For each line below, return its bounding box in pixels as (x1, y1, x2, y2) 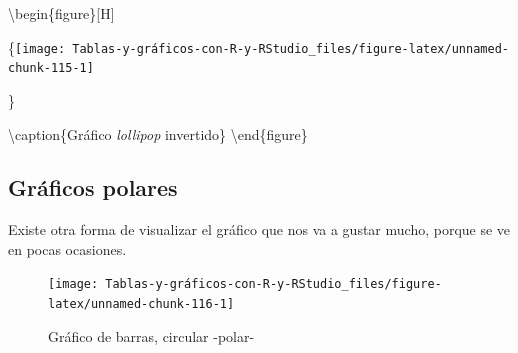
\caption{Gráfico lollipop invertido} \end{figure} (8, 123, 308, 144)
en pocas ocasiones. (8, 238, 127, 259)
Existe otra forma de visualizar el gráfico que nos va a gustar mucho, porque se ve (8, 219, 511, 240)
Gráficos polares (8, 172, 178, 203)
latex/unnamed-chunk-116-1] (48, 297, 235, 312)
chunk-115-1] (8, 61, 94, 76)
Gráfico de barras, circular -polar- (48, 325, 255, 346)
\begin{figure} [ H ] (8, 3, 115, 23)
